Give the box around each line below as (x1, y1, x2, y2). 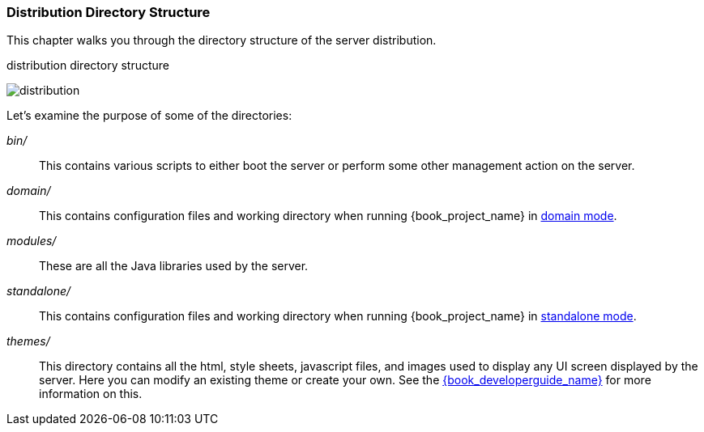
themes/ (6, 334, 50, 349)
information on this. (39, 387, 143, 401)
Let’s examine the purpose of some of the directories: (6, 108, 292, 123)
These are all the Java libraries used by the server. (39, 259, 309, 273)
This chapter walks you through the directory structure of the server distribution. (6, 33, 437, 48)
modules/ (6, 234, 57, 248)
